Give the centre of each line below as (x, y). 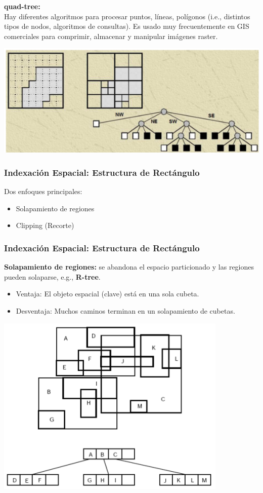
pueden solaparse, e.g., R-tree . (52, 276)
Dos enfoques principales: (43, 191)
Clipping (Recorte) (45, 225)
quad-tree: (22, 6)
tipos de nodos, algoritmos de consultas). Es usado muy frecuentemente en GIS (127, 26)
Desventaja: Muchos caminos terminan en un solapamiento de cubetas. (125, 311)
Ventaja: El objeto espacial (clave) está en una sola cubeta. (107, 294)
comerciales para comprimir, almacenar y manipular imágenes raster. (111, 36)
